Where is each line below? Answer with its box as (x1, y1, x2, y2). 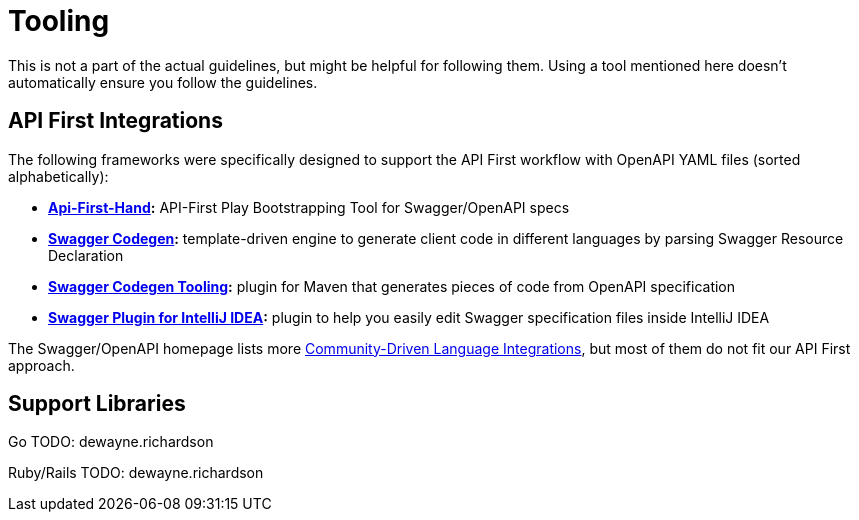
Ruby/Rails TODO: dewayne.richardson (8, 464, 264, 482)
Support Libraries (8, 391, 186, 417)
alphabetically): (8, 167, 109, 185)
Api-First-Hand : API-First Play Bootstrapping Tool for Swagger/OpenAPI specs (48, 198, 570, 216)
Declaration (48, 246, 124, 264)
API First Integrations (8, 108, 223, 134)
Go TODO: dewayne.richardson (8, 433, 214, 451)
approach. (8, 356, 75, 374)
